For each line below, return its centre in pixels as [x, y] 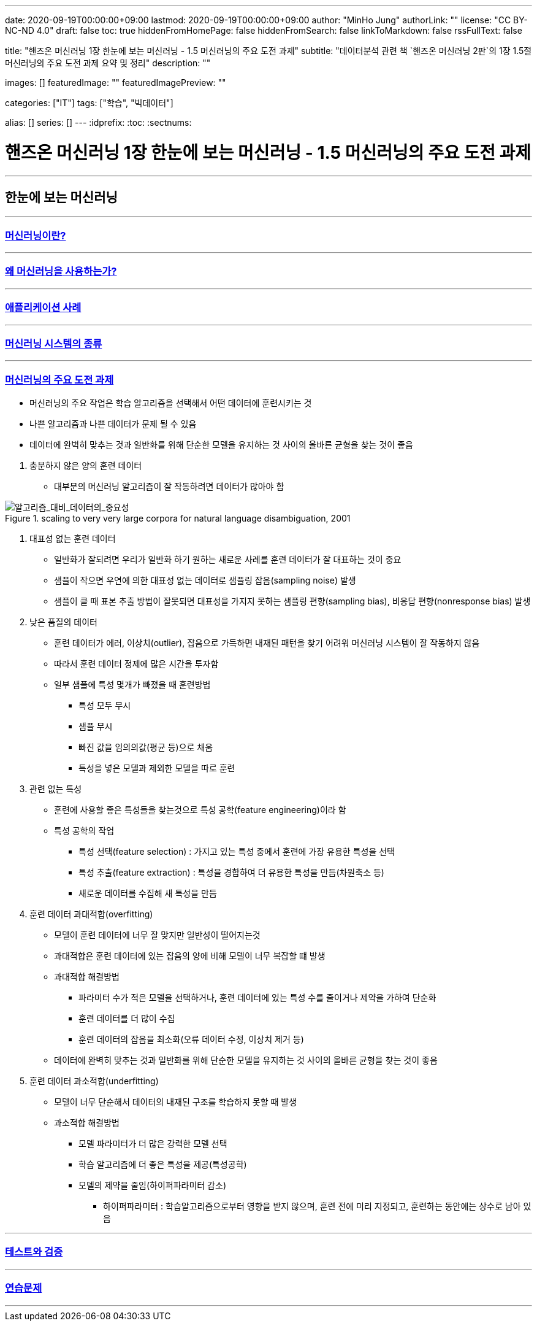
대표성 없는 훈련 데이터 [73, 539]
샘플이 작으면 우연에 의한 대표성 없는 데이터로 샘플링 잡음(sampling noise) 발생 [205, 580]
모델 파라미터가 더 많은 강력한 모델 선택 [153, 1144]
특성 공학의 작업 [84, 831]
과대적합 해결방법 [87, 977]
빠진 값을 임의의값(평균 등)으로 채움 [146, 747]
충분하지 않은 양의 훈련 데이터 [86, 466]
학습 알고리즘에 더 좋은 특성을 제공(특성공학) [163, 1165]
